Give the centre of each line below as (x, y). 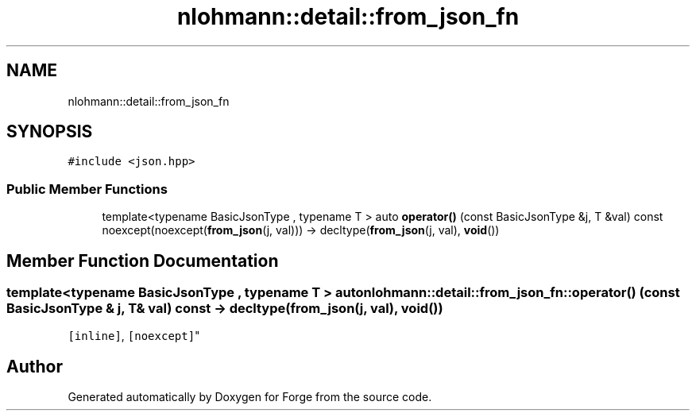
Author (35, 366)
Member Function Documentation (143, 261)
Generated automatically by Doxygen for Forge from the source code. (250, 397)
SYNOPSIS (50, 132)
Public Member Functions (87, 189)
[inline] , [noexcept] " (134, 336)
